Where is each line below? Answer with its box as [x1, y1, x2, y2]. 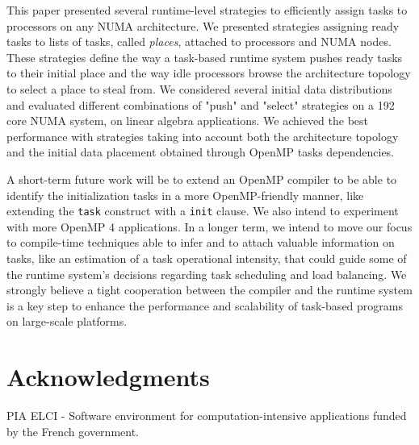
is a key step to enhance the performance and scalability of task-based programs [6, 297, 403, 314]
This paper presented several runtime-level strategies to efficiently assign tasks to [6, 2, 408, 18]
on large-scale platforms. [6, 313, 128, 330]
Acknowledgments [6, 360, 210, 393]
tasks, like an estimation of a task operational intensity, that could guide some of [6, 249, 407, 266]
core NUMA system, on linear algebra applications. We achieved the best [6, 112, 369, 129]
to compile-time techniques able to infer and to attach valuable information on [6, 234, 395, 251]
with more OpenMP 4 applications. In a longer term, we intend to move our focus [6, 218, 413, 235]
